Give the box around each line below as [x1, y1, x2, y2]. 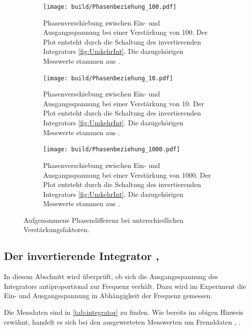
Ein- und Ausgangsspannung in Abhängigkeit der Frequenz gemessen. [4, 290, 213, 301]
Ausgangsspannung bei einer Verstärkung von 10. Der [43, 98, 204, 108]
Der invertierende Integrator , [4, 248, 159, 263]
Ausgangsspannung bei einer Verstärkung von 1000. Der [43, 169, 211, 180]
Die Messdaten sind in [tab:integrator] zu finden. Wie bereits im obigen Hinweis [4, 307, 244, 317]
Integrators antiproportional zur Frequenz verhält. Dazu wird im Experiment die [4, 281, 246, 291]
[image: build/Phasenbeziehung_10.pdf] [43, 74, 173, 82]
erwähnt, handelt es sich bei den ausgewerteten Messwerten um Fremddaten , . [4, 316, 241, 327]
